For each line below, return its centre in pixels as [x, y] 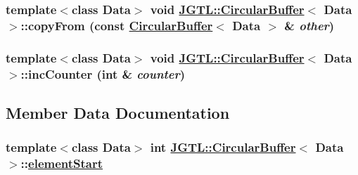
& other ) [309, 25]
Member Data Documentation [118, 112]
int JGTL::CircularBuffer [223, 147]
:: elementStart [62, 163]
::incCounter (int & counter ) [103, 73]
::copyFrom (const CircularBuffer [117, 25]
